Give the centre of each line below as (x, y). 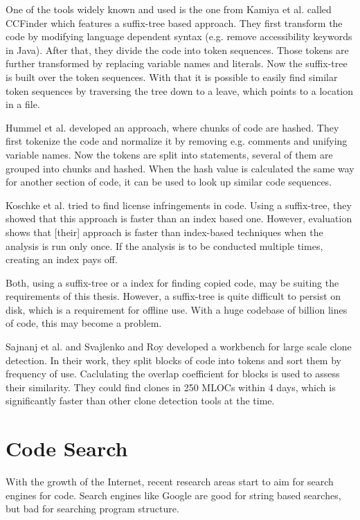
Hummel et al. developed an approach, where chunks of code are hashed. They (172, 127)
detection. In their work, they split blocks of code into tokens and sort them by (173, 360)
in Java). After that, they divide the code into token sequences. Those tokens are (177, 50)
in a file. (23, 104)
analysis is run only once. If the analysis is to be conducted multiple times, (164, 245)
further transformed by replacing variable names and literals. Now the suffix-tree (177, 63)
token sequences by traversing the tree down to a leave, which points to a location (180, 90)
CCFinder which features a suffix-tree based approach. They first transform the (174, 23)
